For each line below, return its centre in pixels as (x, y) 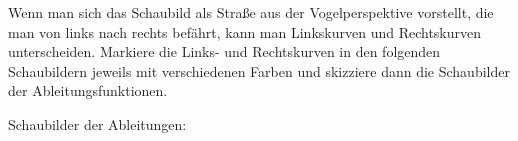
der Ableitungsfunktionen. (88, 90)
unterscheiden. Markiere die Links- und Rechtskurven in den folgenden (224, 51)
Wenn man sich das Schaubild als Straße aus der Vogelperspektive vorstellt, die (251, 12)
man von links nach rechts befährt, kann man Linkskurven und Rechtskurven (245, 31)
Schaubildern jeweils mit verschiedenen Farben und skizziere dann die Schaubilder (259, 70)
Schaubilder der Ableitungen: (97, 123)
